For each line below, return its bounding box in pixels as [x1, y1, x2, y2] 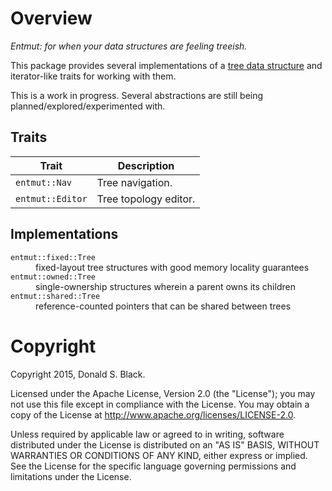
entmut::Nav [15, 177, 73, 188]
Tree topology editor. [96, 192, 196, 206]
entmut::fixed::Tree [10, 252, 97, 262]
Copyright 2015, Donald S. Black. [10, 368, 146, 380]
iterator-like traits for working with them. [10, 70, 177, 82]
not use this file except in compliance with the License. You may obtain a [10, 398, 310, 410]
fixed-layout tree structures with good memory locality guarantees [35, 261, 310, 273]
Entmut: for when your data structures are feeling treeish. [10, 40, 248, 52]
